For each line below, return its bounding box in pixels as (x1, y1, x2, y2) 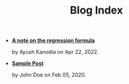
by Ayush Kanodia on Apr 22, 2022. (11, 49, 99, 56)
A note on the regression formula (11, 37, 95, 44)
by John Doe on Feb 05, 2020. (11, 72, 86, 79)
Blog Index (70, 4, 123, 17)
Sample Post (11, 60, 44, 67)
